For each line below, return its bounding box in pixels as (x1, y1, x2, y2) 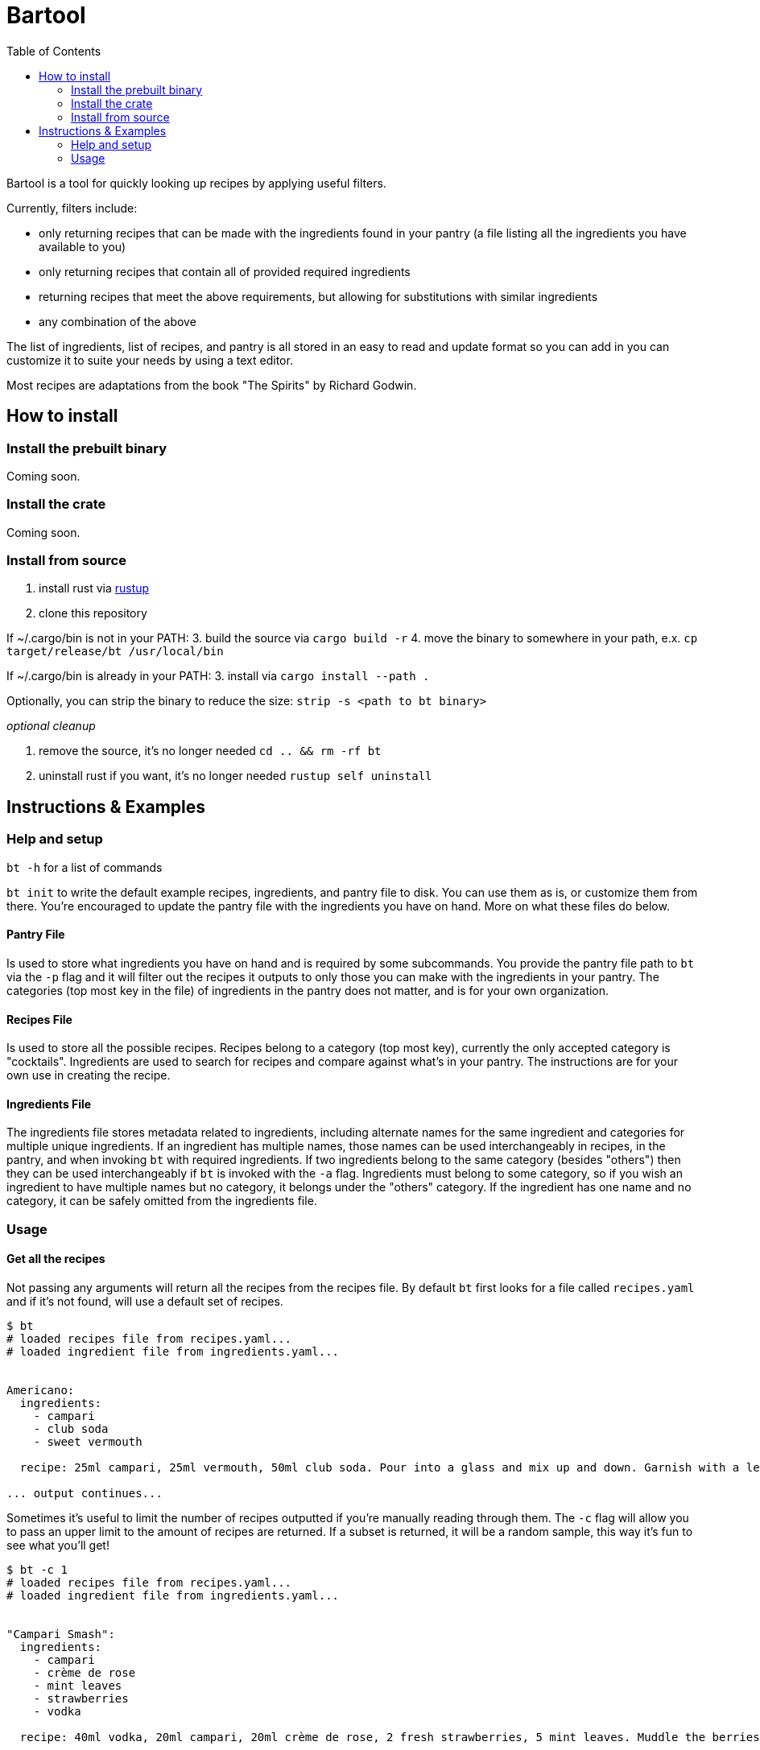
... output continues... (6, 1486, 163, 1500)
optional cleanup (6, 719, 96, 733)
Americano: (6, 1383, 75, 1397)
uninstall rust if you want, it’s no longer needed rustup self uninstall (39, 769, 432, 783)
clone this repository (39, 606, 147, 621)
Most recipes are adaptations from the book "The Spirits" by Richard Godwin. (6, 378, 417, 392)
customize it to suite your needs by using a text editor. (6, 353, 293, 367)
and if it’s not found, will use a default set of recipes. (6, 1294, 283, 1308)
